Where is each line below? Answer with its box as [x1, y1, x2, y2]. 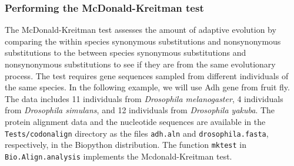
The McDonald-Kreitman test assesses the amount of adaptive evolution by [5, 23, 276, 36]
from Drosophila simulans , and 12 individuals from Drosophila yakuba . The [5, 104, 275, 116]
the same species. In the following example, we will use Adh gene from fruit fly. [5, 81, 290, 93]
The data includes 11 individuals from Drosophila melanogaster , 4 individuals [5, 92, 283, 104]
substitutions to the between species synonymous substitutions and [5, 46, 246, 59]
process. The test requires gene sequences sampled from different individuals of [5, 69, 289, 82]
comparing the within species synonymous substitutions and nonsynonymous [5, 35, 281, 47]
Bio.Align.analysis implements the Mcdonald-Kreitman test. [5, 150, 232, 162]
